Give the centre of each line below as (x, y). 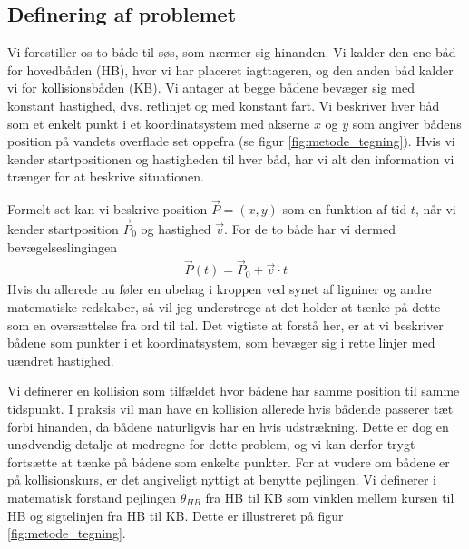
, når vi (435, 209)
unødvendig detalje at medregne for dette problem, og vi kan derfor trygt (211, 444)
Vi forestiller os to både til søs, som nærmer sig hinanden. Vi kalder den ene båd (232, 52)
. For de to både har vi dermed (310, 228)
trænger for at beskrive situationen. (106, 176)
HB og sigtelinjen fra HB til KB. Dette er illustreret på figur (176, 515)
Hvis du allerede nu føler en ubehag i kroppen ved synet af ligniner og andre (220, 289)
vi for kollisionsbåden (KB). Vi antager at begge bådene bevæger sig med (211, 88)
